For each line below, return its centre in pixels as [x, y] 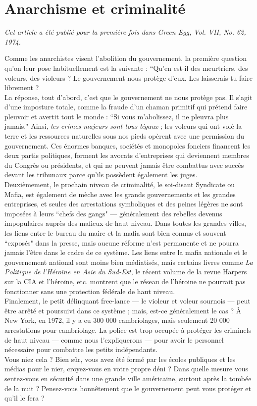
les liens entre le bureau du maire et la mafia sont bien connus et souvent [115, 233]
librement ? [22, 87]
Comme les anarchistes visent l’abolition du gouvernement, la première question [126, 58]
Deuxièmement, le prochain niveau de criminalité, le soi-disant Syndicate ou [120, 184]
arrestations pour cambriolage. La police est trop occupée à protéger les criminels [128, 330]
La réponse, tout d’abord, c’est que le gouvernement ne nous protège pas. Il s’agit [128, 97]
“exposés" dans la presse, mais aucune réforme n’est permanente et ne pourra [122, 242]
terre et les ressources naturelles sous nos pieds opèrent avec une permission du [125, 136]
